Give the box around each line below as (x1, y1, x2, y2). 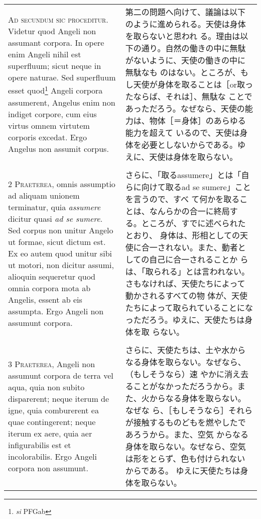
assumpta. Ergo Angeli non (8, 305, 104, 317)
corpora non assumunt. (8, 462, 88, 474)
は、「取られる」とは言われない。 (125, 266, 249, 277)
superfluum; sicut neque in (8, 60, 101, 72)
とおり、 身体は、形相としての (125, 229, 240, 241)
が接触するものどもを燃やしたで (125, 416, 246, 428)
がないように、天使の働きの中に (125, 54, 245, 66)
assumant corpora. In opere (8, 37, 104, 49)
